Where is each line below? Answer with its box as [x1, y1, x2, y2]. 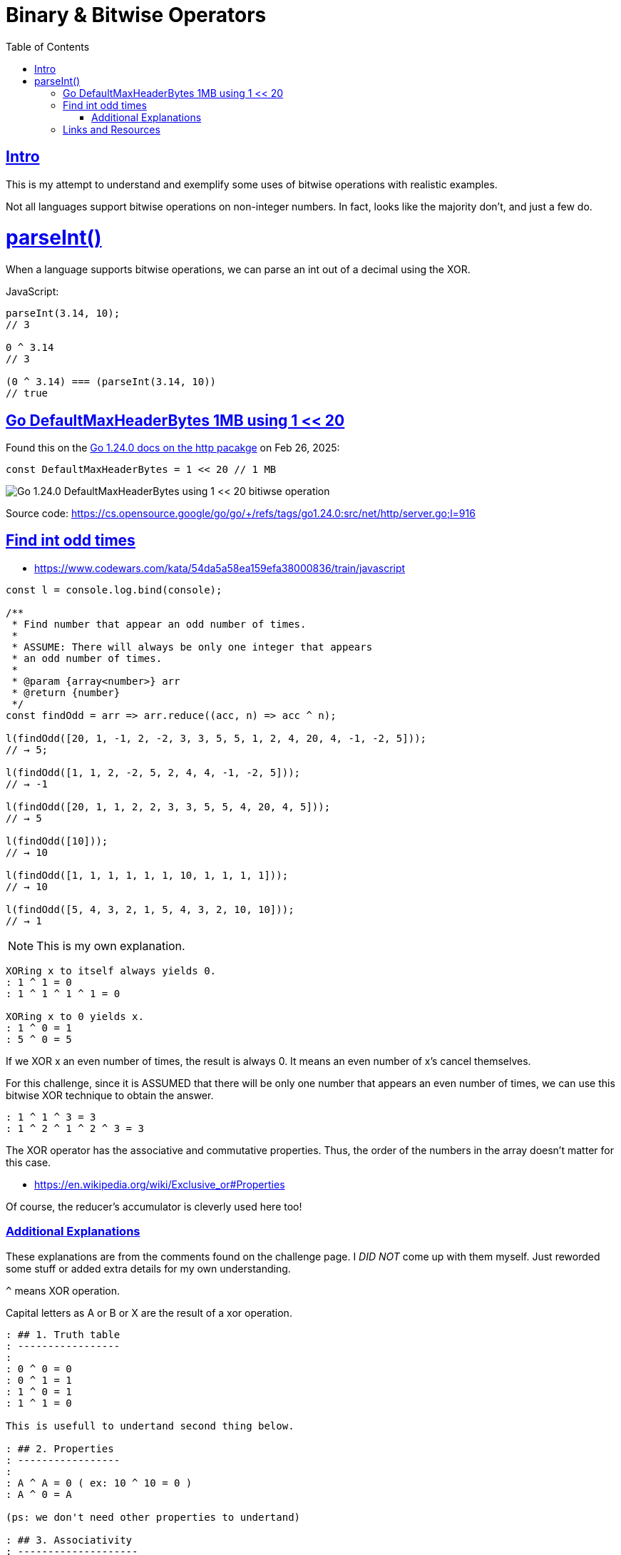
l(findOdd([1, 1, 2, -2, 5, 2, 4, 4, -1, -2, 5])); [6, 766, 301, 778]
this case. [6, 1156, 51, 1168]
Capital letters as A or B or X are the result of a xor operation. [6, 1306, 292, 1319]
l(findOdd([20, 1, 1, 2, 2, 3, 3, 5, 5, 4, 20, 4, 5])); [6, 800, 331, 812]
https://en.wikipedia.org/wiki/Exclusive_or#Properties [34, 1178, 285, 1191]
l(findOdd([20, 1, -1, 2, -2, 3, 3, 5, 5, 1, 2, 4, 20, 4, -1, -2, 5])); [6, 732, 427, 744]
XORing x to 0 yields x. [6, 1010, 144, 1022]
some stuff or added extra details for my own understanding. [6, 1262, 291, 1275]
